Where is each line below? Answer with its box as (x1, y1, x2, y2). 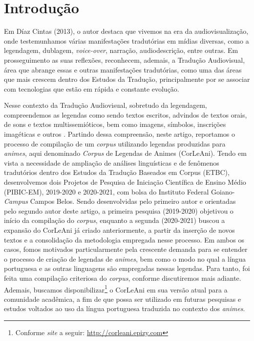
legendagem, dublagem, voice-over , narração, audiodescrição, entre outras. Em (4, 45, 238, 55)
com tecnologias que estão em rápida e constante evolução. (4, 83, 179, 94)
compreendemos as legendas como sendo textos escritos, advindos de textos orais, (4, 109, 247, 120)
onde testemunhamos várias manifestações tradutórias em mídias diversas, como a (4, 35, 249, 46)
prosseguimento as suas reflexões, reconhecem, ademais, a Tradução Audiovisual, (4, 54, 245, 65)
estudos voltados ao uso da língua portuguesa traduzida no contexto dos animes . (4, 303, 245, 314)
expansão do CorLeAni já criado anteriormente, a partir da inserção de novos (4, 225, 235, 235)
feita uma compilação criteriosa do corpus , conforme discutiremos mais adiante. (4, 272, 241, 283)
